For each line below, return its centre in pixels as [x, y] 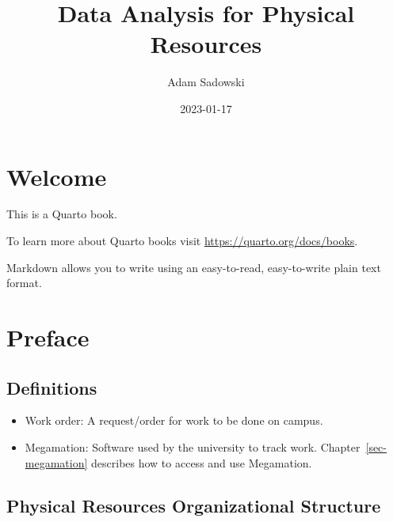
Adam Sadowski [206, 82]
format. [24, 283]
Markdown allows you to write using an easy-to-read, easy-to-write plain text [194, 267]
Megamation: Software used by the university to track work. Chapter [193, 446]
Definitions [52, 387]
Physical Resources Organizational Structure [194, 505]
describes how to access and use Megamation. [202, 462]
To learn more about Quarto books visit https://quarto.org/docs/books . [182, 241]
